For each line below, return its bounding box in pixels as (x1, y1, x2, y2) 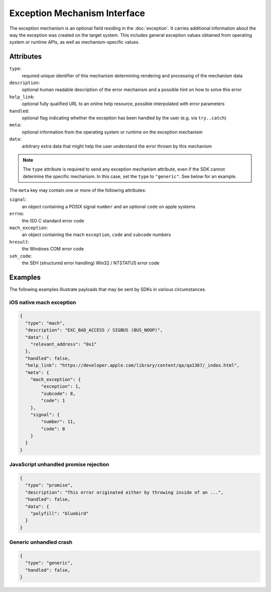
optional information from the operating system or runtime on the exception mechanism (22, 129, 203, 135)
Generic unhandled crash (9, 539, 73, 546)
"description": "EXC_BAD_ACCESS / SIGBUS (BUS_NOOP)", (25, 327, 163, 333)
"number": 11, (41, 419, 76, 425)
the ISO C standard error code (22, 217, 85, 224)
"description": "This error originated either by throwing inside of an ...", (25, 489, 224, 495)
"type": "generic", (25, 560, 73, 566)
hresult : (9, 239, 30, 245)
